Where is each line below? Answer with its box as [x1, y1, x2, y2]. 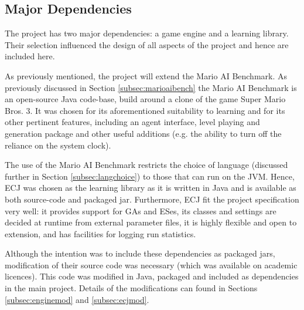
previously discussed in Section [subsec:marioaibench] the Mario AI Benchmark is [5, 81, 297, 93]
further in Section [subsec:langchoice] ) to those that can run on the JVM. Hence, [5, 170, 295, 182]
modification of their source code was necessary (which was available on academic [5, 258, 298, 271]
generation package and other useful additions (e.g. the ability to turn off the [5, 127, 282, 139]
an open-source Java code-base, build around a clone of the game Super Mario [5, 93, 286, 105]
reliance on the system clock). [5, 139, 111, 151]
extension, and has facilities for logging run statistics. [5, 227, 196, 240]
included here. [5, 50, 55, 62]
